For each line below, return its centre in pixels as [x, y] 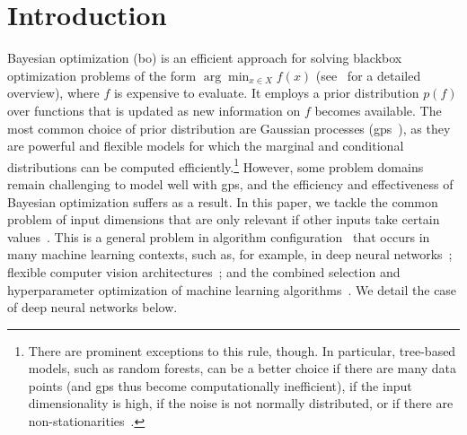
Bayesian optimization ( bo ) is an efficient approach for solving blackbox [205, 58]
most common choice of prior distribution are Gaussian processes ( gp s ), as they [229, 128]
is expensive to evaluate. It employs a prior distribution [266, 93]
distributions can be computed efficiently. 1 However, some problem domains [216, 165]
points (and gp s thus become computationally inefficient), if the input [220, 385]
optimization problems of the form [102, 75]
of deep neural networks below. [93, 307]
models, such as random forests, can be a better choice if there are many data [242, 368]
